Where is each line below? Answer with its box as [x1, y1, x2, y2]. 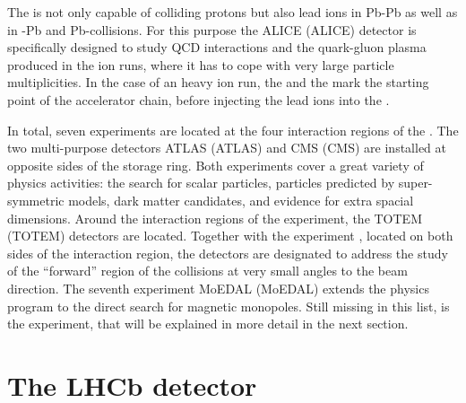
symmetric [7, 190, 65, 209]
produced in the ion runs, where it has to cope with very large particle [7, 55, 394, 74]
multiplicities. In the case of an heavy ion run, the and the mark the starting [7, 73, 429, 92]
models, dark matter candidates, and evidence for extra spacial [68, 190, 414, 209]
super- [398, 173, 433, 192]
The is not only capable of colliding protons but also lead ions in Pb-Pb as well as [7, 3, 458, 21]
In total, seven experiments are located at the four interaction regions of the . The [7, 120, 459, 139]
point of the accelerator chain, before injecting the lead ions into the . [7, 90, 390, 109]
